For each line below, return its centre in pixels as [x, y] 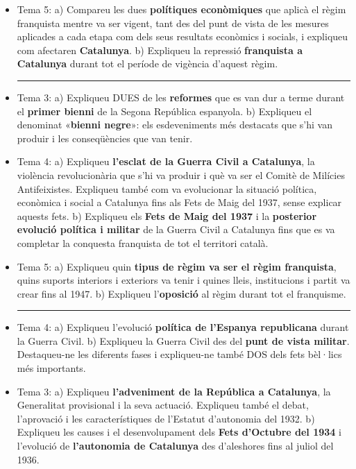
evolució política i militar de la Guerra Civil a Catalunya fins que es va [176, 229]
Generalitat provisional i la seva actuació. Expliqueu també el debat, [163, 405]
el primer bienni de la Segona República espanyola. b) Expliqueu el [164, 111]
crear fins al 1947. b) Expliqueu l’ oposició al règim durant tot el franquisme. [181, 293]
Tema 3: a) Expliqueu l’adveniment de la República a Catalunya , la [174, 391]
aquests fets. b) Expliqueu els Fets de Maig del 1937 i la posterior [167, 215]
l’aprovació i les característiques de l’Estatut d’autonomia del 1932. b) [166, 418]
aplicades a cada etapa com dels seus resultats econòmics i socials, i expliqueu [183, 36]
